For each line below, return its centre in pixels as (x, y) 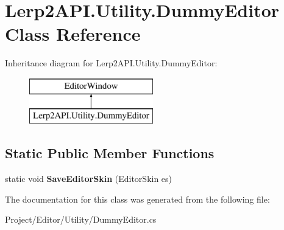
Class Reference (73, 34)
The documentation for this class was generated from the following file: (137, 199)
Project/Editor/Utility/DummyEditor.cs (81, 219)
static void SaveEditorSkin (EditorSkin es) (89, 179)
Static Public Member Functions (110, 153)
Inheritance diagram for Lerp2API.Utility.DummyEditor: (111, 63)
